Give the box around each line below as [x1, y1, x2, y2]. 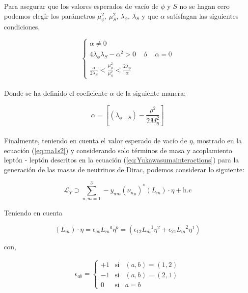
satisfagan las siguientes [167, 10, 239, 21]
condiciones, [4, 22, 40, 32]
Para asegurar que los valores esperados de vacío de [4, 1, 159, 11]
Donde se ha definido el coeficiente [4, 87, 108, 98]
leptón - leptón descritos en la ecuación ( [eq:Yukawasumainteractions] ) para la [4, 155, 239, 165]
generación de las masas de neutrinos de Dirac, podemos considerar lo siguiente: [4, 164, 245, 174]
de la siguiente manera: [116, 87, 186, 98]
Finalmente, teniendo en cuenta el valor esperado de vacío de [4, 135, 187, 145]
